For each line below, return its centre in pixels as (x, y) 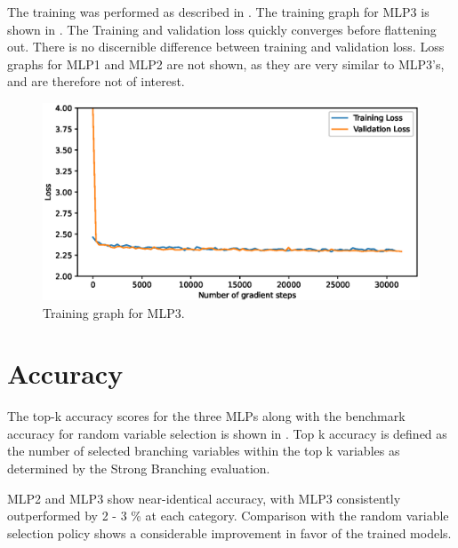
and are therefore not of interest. (96, 81)
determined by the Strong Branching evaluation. (139, 468)
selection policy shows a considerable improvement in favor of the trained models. (229, 532)
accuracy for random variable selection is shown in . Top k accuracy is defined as (227, 433)
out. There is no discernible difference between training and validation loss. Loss (226, 47)
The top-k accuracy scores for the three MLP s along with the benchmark (206, 416)
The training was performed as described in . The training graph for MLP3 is (218, 12)
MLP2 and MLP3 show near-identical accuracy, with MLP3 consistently (204, 498)
